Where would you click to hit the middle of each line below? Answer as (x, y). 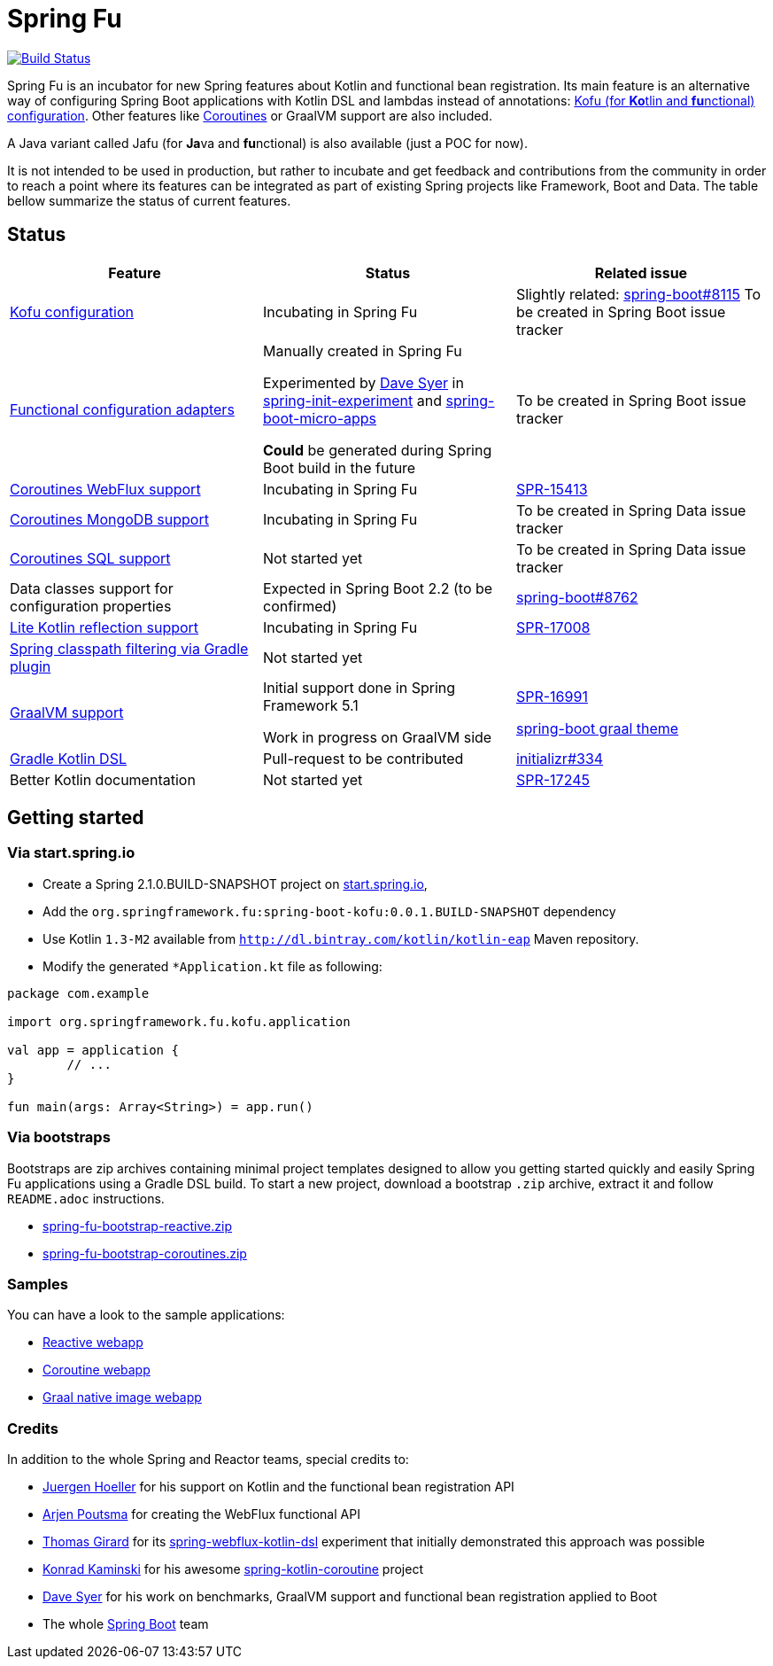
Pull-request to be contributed (363, 758)
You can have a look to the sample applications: (146, 1315)
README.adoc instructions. (86, 1198)
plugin (31, 666)
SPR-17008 (553, 627)
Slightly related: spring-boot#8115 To (638, 294)
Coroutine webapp (97, 1370)
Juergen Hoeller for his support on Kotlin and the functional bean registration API (278, 1487)
